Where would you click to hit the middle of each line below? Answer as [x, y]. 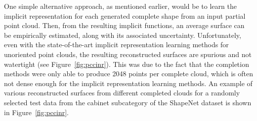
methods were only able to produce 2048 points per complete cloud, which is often [128, 74]
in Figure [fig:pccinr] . [37, 112]
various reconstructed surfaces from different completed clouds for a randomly [122, 93]
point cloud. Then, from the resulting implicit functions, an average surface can [124, 25]
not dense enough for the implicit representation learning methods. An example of [128, 83]
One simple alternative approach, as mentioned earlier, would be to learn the [120, 6]
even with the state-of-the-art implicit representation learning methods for [116, 45]
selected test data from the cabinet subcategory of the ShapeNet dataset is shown [128, 102]
